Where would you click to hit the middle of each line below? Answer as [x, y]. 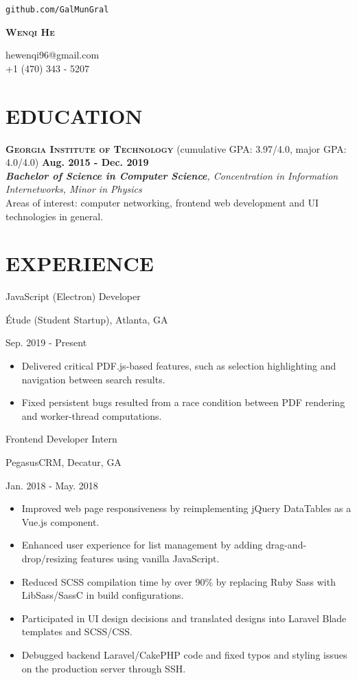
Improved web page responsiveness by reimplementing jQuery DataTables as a [186, 508]
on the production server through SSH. [104, 668]
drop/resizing [49, 558]
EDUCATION [74, 115]
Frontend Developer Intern [61, 439]
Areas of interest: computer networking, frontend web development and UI [162, 202]
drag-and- [286, 545]
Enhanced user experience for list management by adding [142, 545]
